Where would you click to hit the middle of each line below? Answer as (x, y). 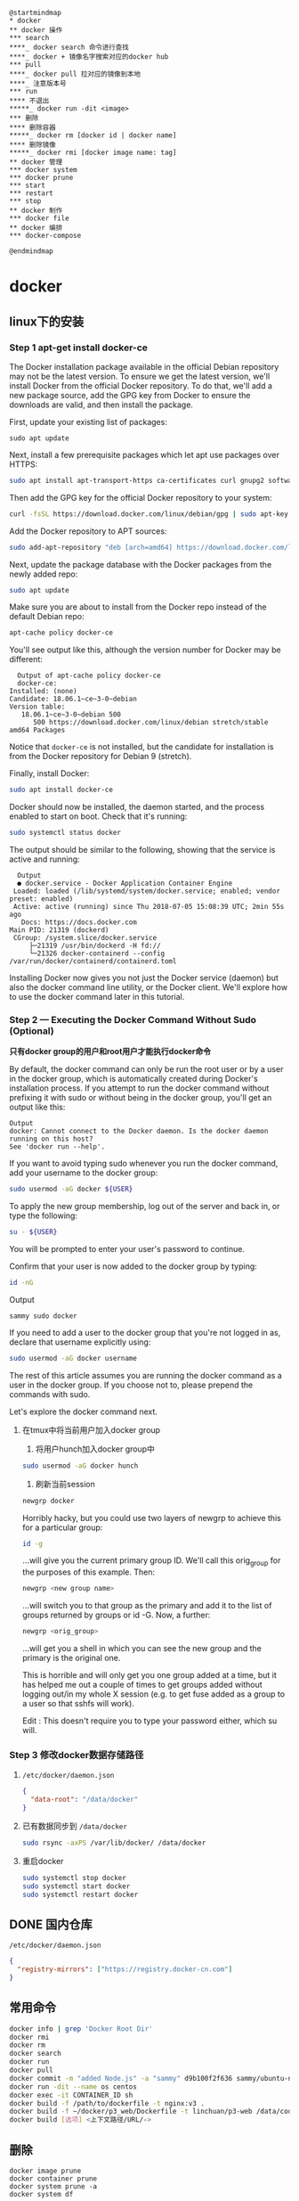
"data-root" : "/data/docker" (85, 1800)
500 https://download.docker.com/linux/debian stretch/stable (150, 723)
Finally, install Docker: (49, 773)
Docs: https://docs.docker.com (79, 922)
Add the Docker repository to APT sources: (88, 531)
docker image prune (45, 2171)
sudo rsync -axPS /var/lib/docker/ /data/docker (114, 1843)
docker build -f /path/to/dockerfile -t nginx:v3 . (107, 2103)
